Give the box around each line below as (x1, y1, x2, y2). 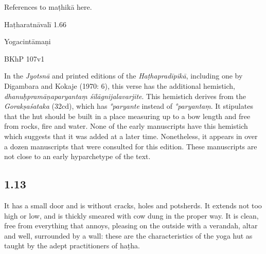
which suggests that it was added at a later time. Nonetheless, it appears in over (4, 130, 258, 141)
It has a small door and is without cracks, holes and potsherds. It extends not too (4, 200, 262, 210)
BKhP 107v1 (4, 53, 45, 64)
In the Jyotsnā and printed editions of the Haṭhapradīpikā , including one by (4, 70, 243, 81)
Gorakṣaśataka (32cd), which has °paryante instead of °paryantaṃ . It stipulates (4, 101, 253, 111)
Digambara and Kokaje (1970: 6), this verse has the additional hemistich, (4, 80, 235, 91)
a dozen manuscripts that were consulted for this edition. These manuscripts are (4, 141, 257, 151)
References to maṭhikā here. (4, 2, 92, 12)
